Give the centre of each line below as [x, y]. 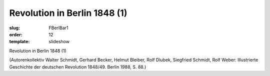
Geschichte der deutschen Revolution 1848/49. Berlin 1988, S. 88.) [78, 67]
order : [16, 34]
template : [19, 42]
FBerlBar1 [58, 28]
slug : [14, 28]
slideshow [59, 42]
